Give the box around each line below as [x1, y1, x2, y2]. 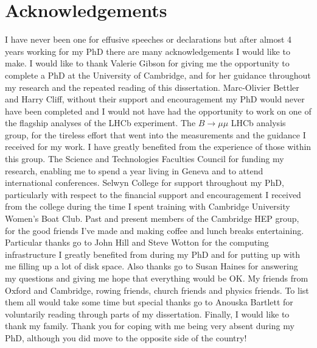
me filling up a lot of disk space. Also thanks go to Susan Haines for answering [5, 260, 298, 272]
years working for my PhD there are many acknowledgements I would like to [5, 44, 290, 57]
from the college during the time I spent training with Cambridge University [5, 200, 290, 213]
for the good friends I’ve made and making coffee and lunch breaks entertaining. [5, 224, 304, 236]
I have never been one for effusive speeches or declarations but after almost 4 [5, 33, 292, 46]
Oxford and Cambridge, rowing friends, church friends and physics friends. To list [5, 283, 309, 296]
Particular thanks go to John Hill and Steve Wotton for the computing [5, 236, 269, 249]
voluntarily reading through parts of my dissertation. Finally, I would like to [5, 307, 290, 320]
